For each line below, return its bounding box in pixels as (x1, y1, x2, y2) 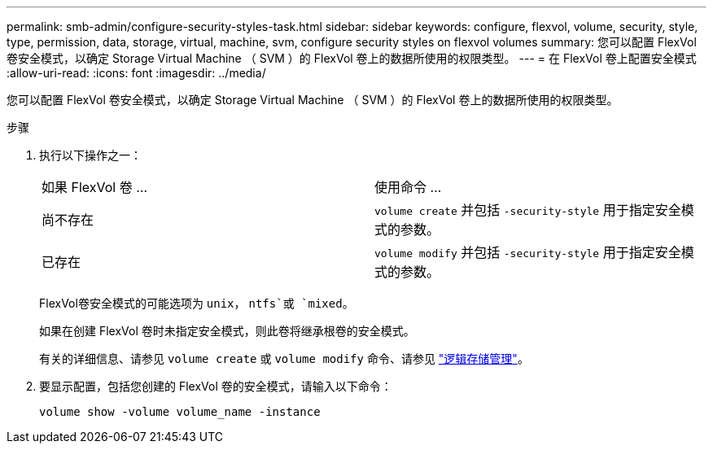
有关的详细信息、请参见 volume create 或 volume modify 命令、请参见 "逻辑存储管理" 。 (39, 352, 529, 365)
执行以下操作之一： (39, 148, 142, 162)
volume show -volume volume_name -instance (39, 405, 321, 418)
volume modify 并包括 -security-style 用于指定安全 (374, 244, 681, 260)
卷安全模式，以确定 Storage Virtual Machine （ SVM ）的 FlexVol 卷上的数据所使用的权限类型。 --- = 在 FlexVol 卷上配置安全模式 (7, 51, 697, 65)
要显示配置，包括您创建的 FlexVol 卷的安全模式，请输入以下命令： (39, 379, 392, 393)
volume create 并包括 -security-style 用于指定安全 (374, 202, 681, 218)
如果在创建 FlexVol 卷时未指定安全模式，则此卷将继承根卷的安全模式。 (39, 324, 415, 338)
